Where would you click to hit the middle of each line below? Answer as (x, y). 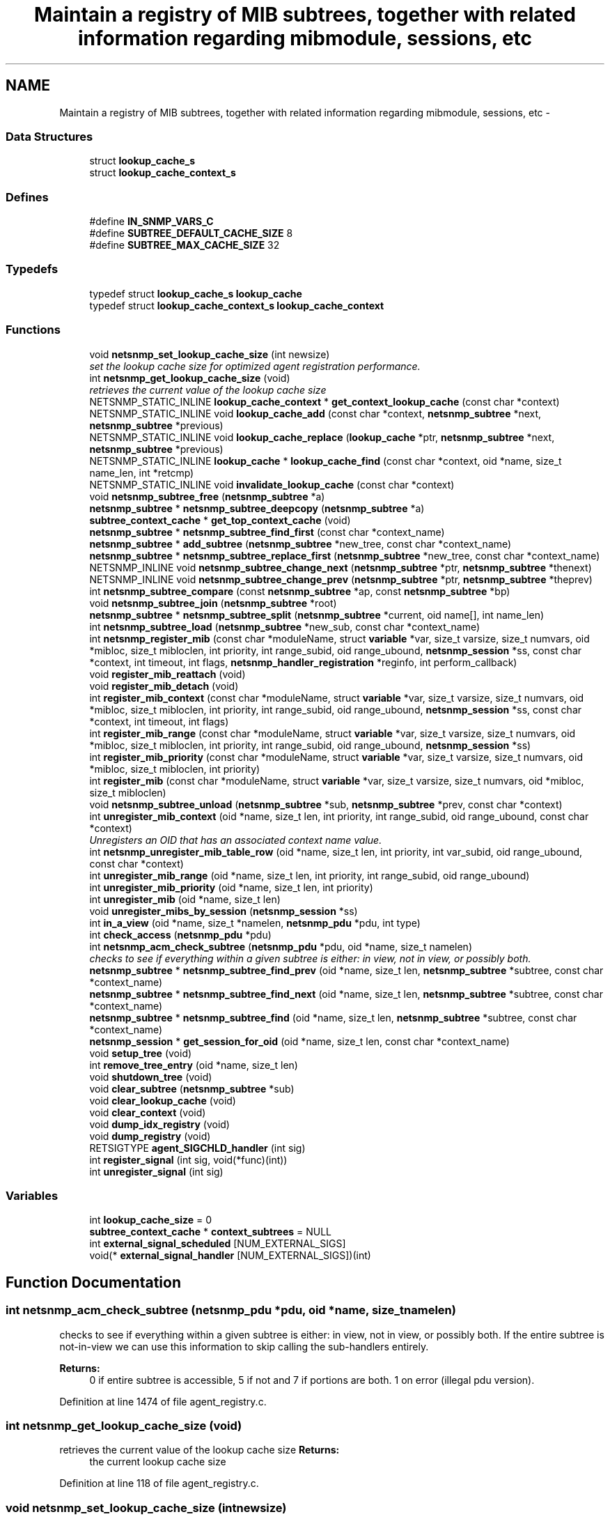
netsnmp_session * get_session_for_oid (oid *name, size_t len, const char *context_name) (299, 1041)
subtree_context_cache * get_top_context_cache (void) (220, 520)
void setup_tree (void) (141, 1053)
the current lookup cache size (158, 1462)
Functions (33, 330)
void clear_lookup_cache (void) (163, 1100)
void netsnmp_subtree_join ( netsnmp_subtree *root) (213, 603)
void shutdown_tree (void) (151, 1077)
